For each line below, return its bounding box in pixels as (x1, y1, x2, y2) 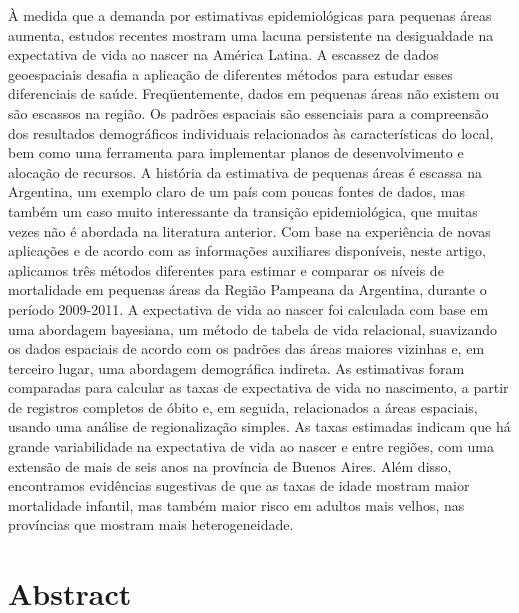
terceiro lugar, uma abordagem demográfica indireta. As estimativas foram (8, 357, 465, 378)
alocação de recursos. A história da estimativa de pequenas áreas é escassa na (8, 161, 483, 182)
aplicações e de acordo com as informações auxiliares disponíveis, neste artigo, (8, 240, 486, 261)
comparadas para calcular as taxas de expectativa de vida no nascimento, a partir (8, 377, 509, 398)
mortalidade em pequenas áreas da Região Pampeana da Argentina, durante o (8, 279, 487, 300)
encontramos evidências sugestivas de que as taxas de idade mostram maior (8, 475, 470, 496)
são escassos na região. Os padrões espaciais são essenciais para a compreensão (8, 102, 489, 123)
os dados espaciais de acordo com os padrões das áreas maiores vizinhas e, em (8, 338, 485, 359)
